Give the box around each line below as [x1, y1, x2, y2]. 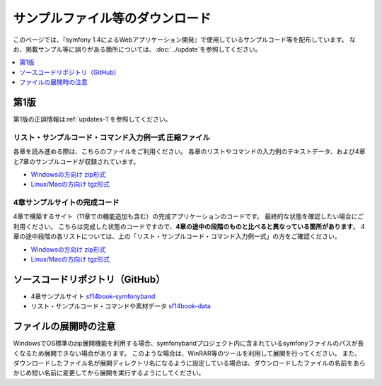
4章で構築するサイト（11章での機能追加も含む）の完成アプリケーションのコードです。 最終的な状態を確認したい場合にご [13, 212, 364, 221]
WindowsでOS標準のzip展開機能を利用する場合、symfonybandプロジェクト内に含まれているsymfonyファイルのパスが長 [13, 339, 364, 348]
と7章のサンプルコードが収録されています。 [13, 157, 140, 165]
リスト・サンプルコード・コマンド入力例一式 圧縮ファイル [13, 132, 210, 142]
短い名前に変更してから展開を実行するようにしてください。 [31, 368, 205, 378]
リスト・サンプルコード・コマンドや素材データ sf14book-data [30, 302, 212, 310]
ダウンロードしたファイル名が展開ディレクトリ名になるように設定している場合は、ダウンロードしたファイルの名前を [13, 359, 354, 368]
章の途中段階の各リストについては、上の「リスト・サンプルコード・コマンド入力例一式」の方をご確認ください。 [13, 232, 341, 240]
